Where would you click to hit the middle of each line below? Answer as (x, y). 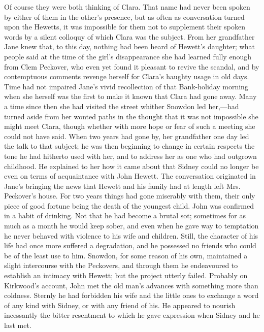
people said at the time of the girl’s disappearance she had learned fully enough (128, 56)
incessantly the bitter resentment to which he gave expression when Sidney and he (132, 315)
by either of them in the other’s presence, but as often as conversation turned (124, 16)
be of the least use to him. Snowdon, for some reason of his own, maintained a (126, 255)
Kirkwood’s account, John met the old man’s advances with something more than (131, 285)
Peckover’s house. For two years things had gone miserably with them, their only (130, 196)
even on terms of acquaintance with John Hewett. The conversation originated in (130, 176)
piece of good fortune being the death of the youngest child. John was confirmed (129, 205)
